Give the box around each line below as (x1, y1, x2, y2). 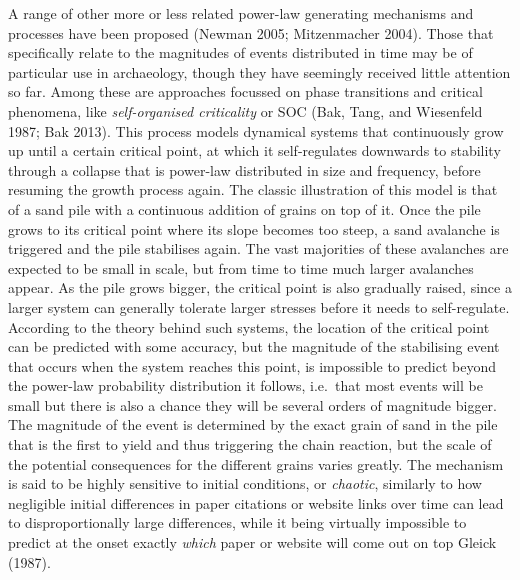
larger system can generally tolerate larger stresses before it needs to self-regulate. (8, 296, 510, 317)
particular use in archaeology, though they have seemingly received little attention (8, 61, 511, 82)
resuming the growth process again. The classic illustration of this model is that (8, 179, 498, 200)
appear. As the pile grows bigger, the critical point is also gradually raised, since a (8, 277, 512, 298)
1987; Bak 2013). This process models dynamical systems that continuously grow (8, 120, 504, 141)
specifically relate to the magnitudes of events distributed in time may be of (8, 42, 473, 63)
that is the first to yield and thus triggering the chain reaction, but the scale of (8, 434, 492, 455)
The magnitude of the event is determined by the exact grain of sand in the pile (8, 414, 498, 435)
